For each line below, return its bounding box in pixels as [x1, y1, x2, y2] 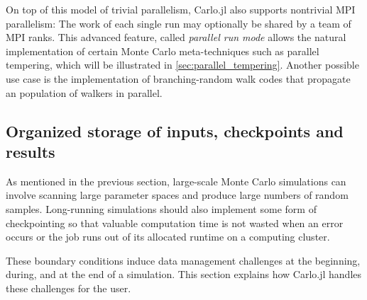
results [6, 140, 55, 162]
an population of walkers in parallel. [6, 85, 163, 100]
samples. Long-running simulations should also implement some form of [6, 201, 317, 216]
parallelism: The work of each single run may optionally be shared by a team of [6, 16, 351, 30]
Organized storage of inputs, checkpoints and [6, 120, 344, 142]
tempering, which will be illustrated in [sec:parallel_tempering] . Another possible [6, 57, 359, 72]
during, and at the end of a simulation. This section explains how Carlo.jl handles [6, 267, 362, 282]
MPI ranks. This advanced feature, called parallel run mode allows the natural [6, 30, 346, 45]
